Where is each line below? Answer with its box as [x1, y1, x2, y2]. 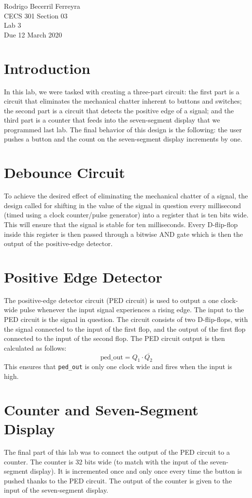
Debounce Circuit [4, 162, 126, 182]
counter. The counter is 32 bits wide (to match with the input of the [4, 456, 208, 466]
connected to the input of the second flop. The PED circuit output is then [4, 333, 225, 343]
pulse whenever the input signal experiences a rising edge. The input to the [19, 304, 244, 315]
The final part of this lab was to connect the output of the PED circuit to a [4, 447, 230, 457]
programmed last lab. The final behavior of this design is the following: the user [4, 124, 242, 134]
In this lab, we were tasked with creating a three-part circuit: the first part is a [4, 86, 239, 96]
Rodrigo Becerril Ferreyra [4, 1, 80, 11]
